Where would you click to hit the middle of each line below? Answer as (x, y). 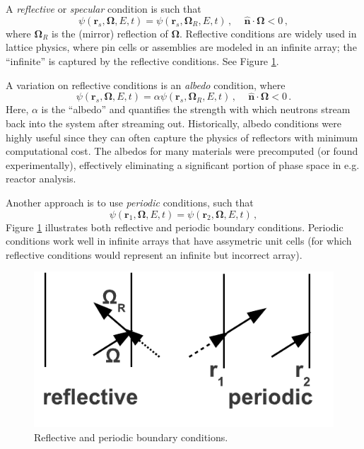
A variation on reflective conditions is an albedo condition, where (146, 84)
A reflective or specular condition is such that (104, 8)
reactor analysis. (41, 179)
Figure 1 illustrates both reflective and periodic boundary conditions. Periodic (175, 227)
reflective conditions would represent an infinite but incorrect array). (154, 254)
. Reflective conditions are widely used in (268, 33)
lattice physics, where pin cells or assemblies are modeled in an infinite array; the (181, 47)
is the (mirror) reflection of (110, 33)
